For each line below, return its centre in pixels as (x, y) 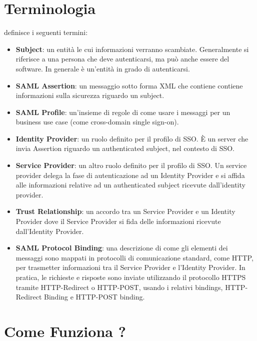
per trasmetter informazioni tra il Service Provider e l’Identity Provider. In (130, 267)
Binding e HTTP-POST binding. (94, 297)
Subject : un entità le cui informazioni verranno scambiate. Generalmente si (132, 49)
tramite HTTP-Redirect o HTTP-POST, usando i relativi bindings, (119, 287)
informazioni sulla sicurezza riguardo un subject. (90, 95)
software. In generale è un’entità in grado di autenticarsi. (103, 68)
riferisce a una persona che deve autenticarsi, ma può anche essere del (122, 59)
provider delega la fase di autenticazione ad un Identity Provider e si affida (130, 175)
